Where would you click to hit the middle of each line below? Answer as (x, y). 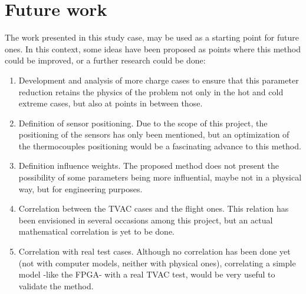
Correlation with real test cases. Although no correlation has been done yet (154, 251)
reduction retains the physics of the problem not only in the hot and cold (151, 91)
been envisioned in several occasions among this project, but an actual (146, 220)
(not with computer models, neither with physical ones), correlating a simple (157, 263)
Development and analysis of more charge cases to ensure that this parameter (159, 80)
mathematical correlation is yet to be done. (96, 231)
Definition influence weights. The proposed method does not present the (149, 166)
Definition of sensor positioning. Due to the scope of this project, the (143, 123)
